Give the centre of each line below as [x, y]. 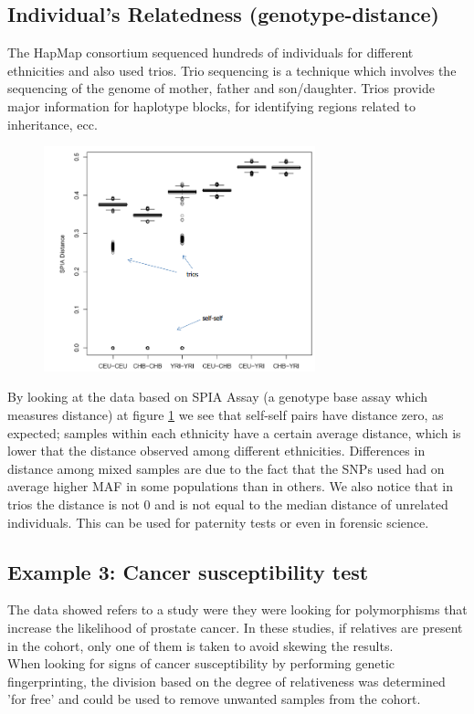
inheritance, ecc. [53, 124]
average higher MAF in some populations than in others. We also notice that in [230, 486]
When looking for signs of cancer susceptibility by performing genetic [201, 663]
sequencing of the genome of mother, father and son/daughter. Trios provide [221, 88]
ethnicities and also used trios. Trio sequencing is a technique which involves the [232, 70]
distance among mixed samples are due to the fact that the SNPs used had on [226, 468]
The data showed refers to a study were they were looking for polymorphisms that [237, 609]
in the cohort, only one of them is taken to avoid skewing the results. [200, 645]
